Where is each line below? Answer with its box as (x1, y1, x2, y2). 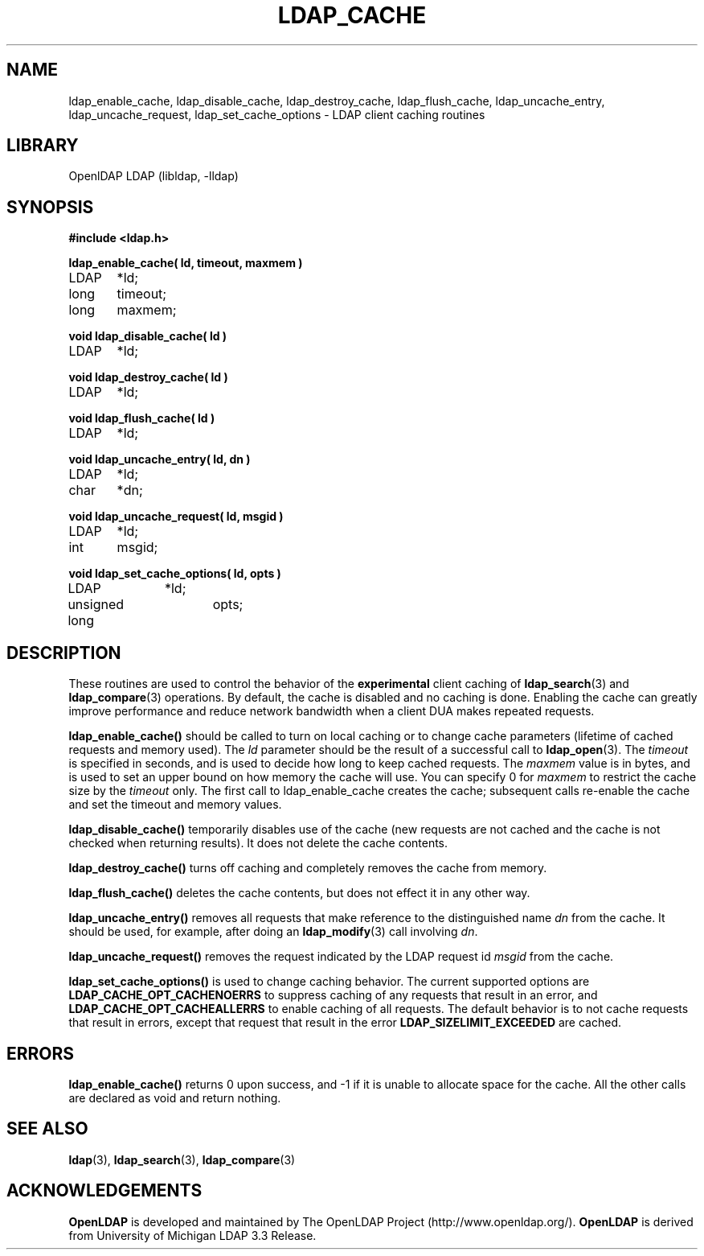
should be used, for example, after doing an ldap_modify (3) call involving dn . (68, 924, 478, 939)
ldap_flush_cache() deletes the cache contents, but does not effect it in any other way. (68, 886, 530, 900)
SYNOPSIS (6, 196, 94, 217)
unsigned (68, 596, 125, 613)
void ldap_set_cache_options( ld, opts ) (68, 566, 281, 581)
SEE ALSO (6, 1118, 88, 1139)
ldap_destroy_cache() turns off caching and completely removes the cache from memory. (68, 861, 547, 875)
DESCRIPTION (6, 642, 121, 663)
